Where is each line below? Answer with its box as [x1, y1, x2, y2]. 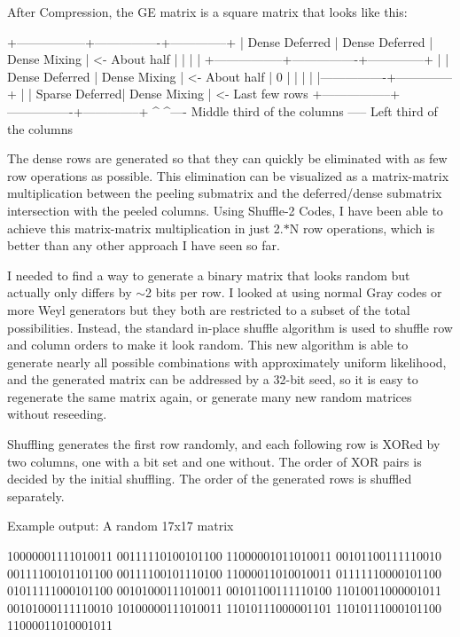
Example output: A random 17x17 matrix [7, 516, 234, 535]
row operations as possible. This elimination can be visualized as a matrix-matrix [7, 166, 449, 185]
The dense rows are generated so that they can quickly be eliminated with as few [7, 149, 448, 168]
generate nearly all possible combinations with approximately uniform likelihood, [7, 352, 447, 371]
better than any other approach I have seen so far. [7, 236, 280, 255]
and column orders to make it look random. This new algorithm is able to [7, 335, 409, 354]
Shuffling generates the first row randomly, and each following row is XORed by [7, 435, 441, 453]
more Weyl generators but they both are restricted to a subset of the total [7, 300, 410, 318]
